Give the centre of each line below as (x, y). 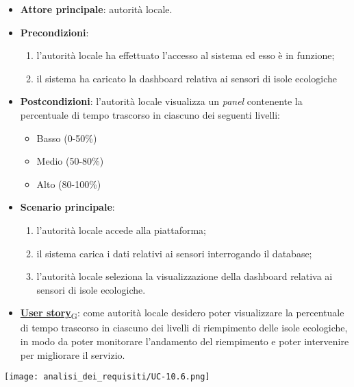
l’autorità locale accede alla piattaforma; (122, 230)
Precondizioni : (54, 32)
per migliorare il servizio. (73, 354)
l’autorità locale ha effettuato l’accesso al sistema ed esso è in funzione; (186, 55)
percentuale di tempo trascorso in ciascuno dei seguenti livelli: (150, 114)
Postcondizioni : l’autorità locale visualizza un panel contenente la (161, 101)
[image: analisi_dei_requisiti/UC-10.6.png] (107, 377)
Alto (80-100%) (69, 184)
